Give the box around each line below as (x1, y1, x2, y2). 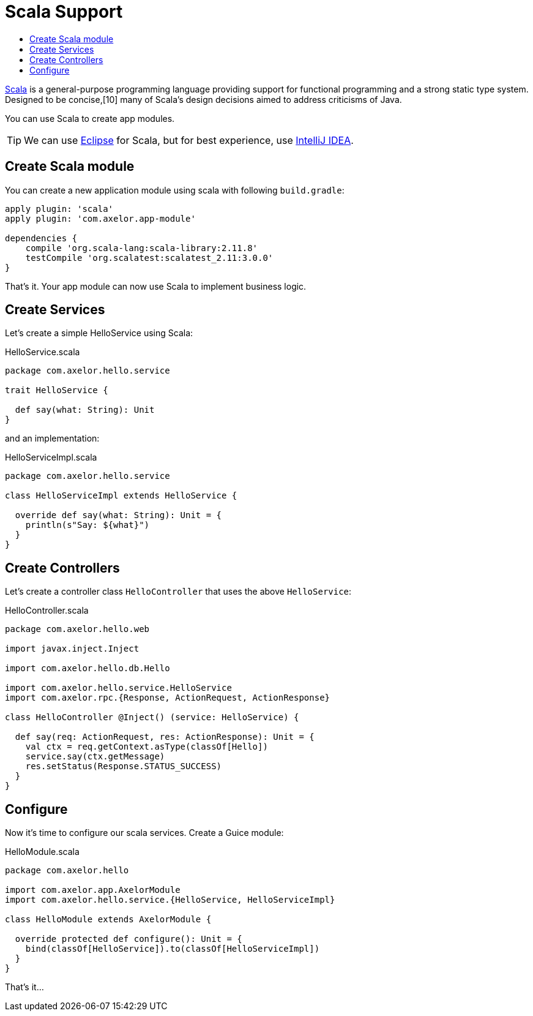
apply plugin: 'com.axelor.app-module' (5, 213, 196, 224)
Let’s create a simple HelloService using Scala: (5, 328, 193, 339)
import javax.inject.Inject (5, 644, 140, 654)
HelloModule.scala (5, 846, 80, 857)
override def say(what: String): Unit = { (15, 510, 222, 521)
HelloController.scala (5, 605, 89, 616)
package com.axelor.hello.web (5, 624, 150, 634)
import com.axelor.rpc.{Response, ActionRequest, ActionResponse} (5, 693, 330, 703)
